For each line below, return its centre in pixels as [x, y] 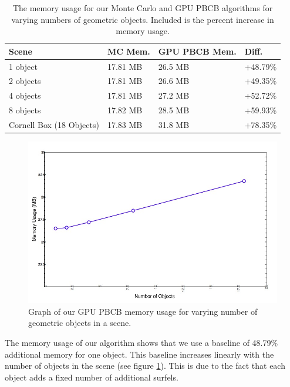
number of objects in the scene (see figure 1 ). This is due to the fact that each [145, 366]
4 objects [25, 95]
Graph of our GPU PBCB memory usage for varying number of [143, 311]
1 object [23, 66]
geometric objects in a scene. [80, 323]
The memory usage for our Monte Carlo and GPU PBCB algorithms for [143, 8]
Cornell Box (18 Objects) [54, 124]
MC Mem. [129, 51]
